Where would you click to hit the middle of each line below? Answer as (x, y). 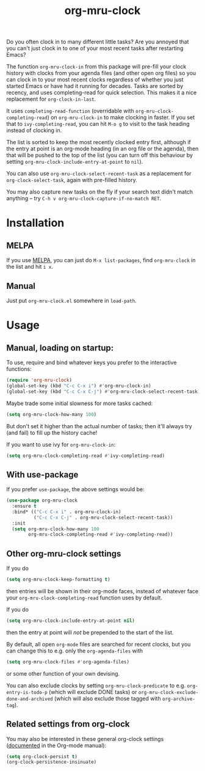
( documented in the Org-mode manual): (56, 745)
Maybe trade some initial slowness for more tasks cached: (80, 403)
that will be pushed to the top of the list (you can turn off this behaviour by (100, 155)
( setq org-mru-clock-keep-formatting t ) (59, 580)
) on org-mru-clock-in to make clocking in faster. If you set (121, 117)
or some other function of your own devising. (63, 673)
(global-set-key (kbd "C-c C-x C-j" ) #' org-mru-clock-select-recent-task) (103, 392)
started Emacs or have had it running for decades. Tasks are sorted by (95, 86)
